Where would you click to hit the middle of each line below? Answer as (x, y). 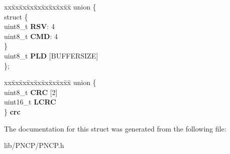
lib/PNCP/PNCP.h (34, 145)
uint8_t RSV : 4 (29, 26)
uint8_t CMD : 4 (31, 36)
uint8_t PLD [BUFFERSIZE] (51, 55)
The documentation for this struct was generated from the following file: (115, 128)
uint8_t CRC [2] (31, 92)
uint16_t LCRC (30, 102)
